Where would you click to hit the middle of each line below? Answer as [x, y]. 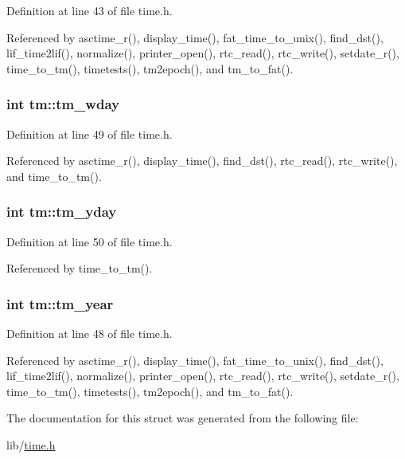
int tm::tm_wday [63, 104]
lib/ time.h [31, 444]
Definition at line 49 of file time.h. [90, 133]
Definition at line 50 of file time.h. [90, 241]
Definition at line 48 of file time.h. [90, 333]
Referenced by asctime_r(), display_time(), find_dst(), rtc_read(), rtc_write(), [202, 161]
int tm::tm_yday [62, 212]
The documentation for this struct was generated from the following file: [183, 418]
